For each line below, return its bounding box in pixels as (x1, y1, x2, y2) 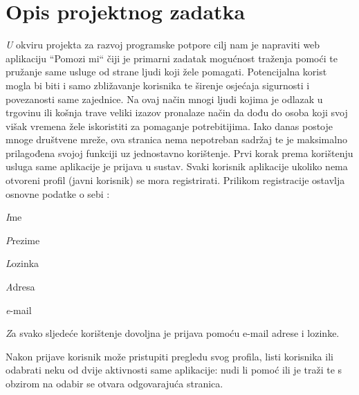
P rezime (6, 232, 40, 247)
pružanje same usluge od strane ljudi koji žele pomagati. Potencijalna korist (6, 64, 327, 79)
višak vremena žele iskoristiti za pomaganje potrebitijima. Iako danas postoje (6, 118, 333, 133)
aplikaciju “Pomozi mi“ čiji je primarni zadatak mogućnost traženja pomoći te (6, 50, 338, 65)
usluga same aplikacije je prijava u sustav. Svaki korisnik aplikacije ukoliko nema (6, 159, 348, 174)
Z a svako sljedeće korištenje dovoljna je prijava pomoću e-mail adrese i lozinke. (6, 326, 340, 340)
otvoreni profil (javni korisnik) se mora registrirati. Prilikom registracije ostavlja (6, 173, 345, 187)
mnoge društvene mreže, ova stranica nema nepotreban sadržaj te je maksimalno (6, 132, 347, 147)
